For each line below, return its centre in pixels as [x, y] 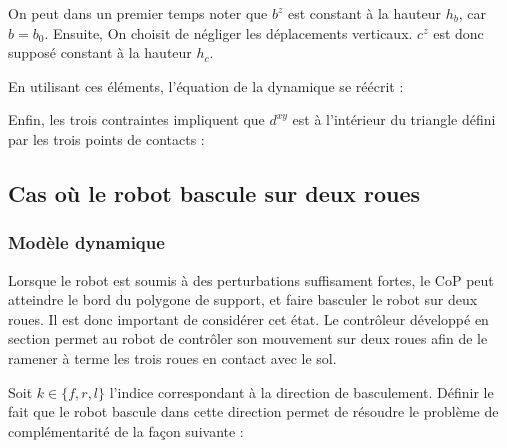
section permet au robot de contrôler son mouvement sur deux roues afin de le [248, 338]
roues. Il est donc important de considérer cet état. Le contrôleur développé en [248, 318]
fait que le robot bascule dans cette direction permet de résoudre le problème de [253, 411]
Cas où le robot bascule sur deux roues [214, 192]
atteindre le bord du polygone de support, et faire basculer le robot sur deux [243, 299]
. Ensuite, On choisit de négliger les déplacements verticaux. [228, 32]
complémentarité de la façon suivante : [126, 430]
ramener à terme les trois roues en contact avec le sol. [172, 357]
